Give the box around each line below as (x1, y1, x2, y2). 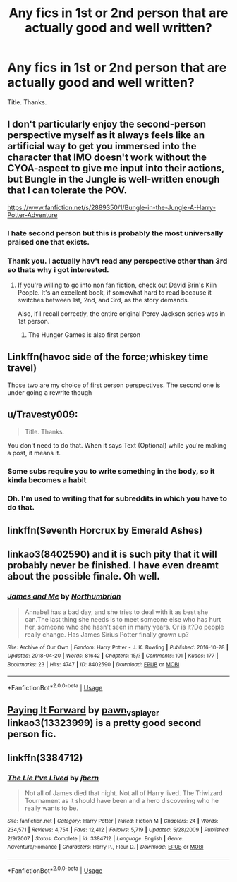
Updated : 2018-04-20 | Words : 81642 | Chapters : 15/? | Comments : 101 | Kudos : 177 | (7, 652, 219, 660)
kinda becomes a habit (7, 474, 87, 484)
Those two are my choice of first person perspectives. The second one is (7, 381, 221, 389)
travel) (7, 362, 37, 374)
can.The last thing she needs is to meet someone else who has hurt (24, 615, 221, 623)
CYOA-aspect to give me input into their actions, (7, 162, 224, 174)
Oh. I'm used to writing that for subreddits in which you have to (7, 494, 228, 503)
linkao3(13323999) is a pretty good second (7, 717, 202, 729)
